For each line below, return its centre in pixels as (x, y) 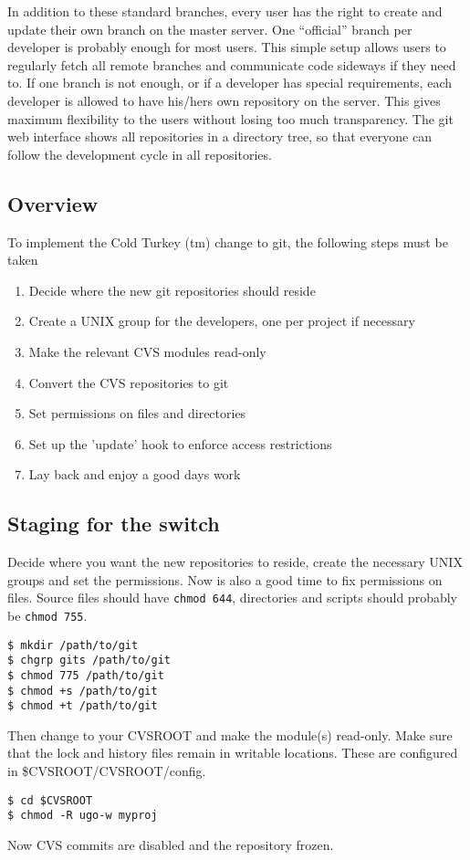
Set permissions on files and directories (137, 413)
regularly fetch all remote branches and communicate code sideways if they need (232, 64)
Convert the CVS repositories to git (129, 382)
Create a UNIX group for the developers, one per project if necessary (222, 321)
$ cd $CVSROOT (50, 800)
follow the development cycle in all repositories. (140, 154)
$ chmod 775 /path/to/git (86, 675)
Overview (53, 203)
